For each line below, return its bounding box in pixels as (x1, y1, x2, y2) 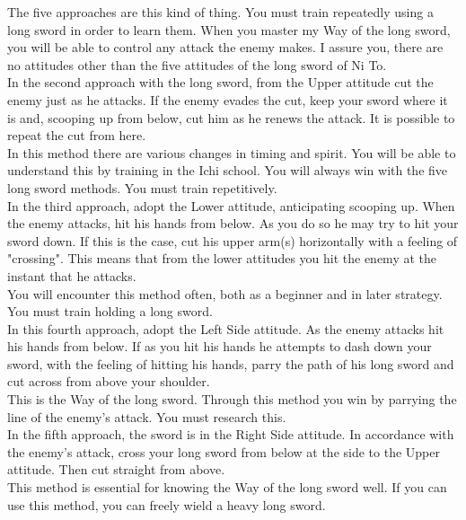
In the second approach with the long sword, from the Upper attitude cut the (7, 73, 434, 92)
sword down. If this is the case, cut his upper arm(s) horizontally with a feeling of (7, 231, 458, 250)
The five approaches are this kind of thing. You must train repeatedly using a (7, 3, 434, 21)
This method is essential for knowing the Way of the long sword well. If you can (7, 478, 447, 497)
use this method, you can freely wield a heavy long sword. (7, 495, 326, 514)
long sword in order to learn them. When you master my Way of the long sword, (7, 20, 451, 39)
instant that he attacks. (7, 266, 136, 285)
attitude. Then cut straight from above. (7, 460, 225, 479)
